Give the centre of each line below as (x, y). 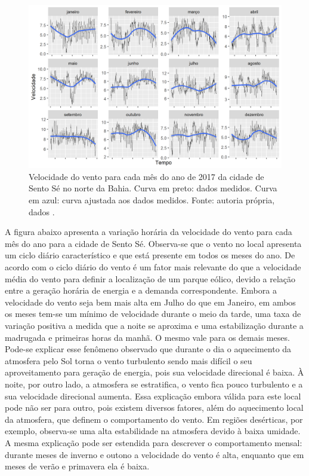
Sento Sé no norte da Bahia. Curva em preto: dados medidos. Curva (153, 188)
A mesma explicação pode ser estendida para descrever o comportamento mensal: (154, 442)
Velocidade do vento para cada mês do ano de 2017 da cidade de (146, 176)
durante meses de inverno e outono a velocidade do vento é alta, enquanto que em (154, 454)
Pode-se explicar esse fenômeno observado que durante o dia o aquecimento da (148, 349)
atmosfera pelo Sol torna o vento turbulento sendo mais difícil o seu (129, 360)
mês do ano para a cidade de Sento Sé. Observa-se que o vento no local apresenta (153, 243)
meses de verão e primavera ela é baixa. (77, 466)
